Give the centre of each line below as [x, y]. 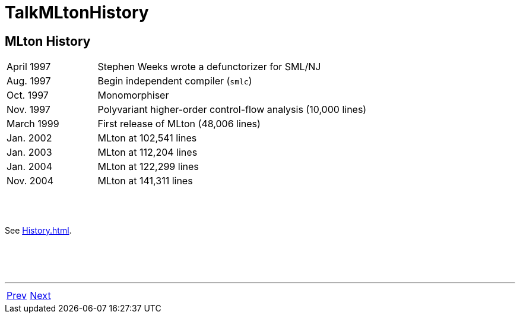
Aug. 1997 [29, 81]
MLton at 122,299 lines [148, 167]
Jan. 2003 [29, 152]
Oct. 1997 [28, 95]
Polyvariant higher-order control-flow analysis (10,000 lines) [232, 110]
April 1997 [29, 67]
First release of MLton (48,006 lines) [179, 124]
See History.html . [38, 231]
